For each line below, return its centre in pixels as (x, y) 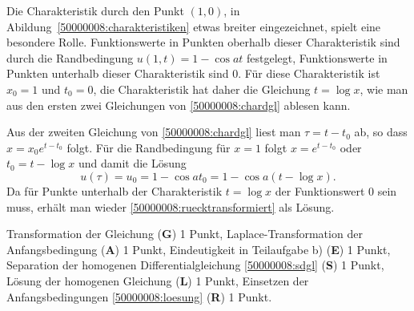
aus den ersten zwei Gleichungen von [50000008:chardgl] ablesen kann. (179, 105)
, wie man (384, 89)
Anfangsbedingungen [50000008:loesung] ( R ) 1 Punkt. (139, 296)
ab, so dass (381, 132)
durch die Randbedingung (70, 57)
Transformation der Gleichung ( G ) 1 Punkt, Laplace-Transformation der (185, 234)
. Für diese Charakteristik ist (309, 73)
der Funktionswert (320, 190)
